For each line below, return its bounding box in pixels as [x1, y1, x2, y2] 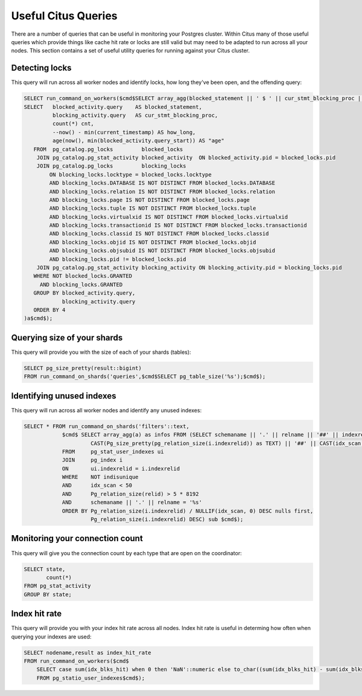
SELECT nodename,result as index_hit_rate [24, 649, 151, 656]
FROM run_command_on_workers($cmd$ [24, 657, 129, 665]
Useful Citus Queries [11, 9, 118, 22]
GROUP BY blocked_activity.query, [33, 290, 136, 296]
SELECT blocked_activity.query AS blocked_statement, [24, 103, 202, 110]
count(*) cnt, [52, 120, 95, 127]
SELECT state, [24, 565, 66, 573]
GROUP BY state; [24, 591, 72, 598]
